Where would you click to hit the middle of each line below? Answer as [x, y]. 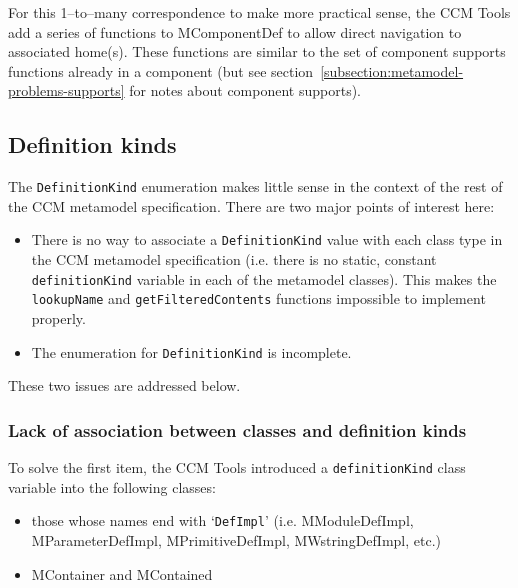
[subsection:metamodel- [392, 70]
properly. [58, 317]
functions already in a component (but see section [161, 70]
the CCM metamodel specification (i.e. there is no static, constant [234, 259]
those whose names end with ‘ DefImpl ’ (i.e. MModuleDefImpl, [222, 520]
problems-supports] [66, 90]
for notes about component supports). [245, 90]
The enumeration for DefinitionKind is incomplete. [191, 351]
